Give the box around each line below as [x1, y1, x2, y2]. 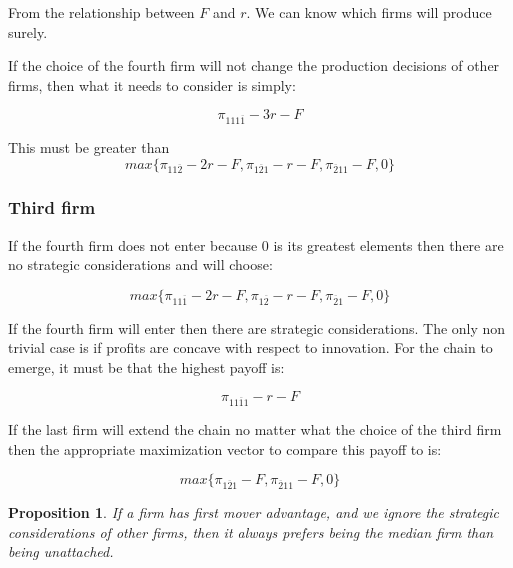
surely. [8, 21, 48, 42]
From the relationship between [8, 2, 195, 22]
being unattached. [8, 541, 114, 562]
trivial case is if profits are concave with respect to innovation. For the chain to [8, 337, 493, 358]
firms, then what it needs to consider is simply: [8, 74, 296, 95]
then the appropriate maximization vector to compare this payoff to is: [8, 438, 442, 459]
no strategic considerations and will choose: [8, 254, 273, 275]
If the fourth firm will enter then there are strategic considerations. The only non [8, 317, 506, 338]
